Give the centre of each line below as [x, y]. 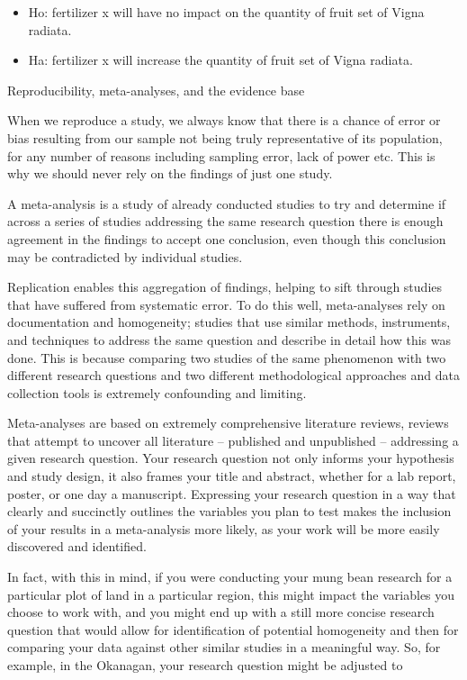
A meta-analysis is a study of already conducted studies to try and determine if [227, 203]
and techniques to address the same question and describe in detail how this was [229, 339]
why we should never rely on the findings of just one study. [170, 173]
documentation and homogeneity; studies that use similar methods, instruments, [229, 322]
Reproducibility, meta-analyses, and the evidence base [156, 90]
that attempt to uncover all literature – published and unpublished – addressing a [233, 440]
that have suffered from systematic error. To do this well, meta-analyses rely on [226, 304]
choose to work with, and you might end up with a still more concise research [221, 612]
